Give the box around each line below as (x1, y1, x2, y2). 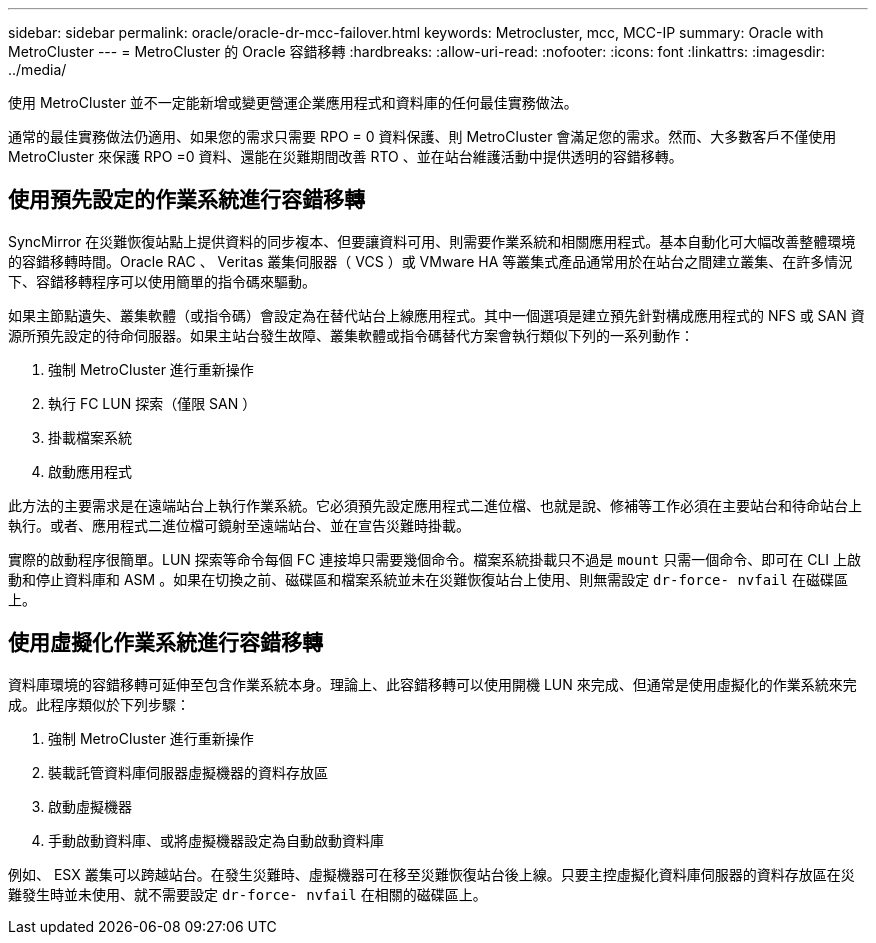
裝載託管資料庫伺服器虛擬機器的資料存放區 (48, 763, 328, 781)
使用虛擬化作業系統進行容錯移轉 (8, 630, 323, 656)
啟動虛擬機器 (48, 797, 132, 815)
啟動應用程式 (48, 462, 132, 480)
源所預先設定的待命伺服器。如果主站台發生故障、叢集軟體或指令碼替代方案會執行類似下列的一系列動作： (8, 326, 694, 344)
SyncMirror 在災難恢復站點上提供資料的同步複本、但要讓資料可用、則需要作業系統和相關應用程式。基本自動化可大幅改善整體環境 (8, 232, 856, 250)
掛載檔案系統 (48, 428, 132, 446)
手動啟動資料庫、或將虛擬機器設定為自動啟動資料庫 (48, 831, 384, 849)
